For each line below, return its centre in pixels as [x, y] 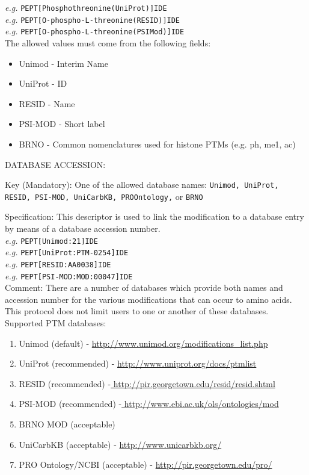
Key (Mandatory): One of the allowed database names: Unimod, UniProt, [142, 185]
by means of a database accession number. [83, 228]
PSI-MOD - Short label [62, 124]
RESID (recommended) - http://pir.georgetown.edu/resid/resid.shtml [147, 383]
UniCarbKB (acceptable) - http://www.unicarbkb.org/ [120, 444]
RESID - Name [47, 103]
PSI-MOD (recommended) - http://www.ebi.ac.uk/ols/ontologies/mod [149, 404]
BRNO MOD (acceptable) [67, 424]
